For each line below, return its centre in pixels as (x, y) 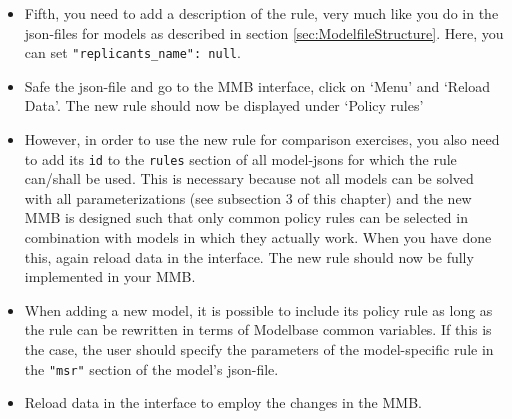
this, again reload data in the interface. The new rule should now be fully (249, 256)
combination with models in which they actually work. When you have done (258, 237)
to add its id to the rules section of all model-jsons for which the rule (240, 158)
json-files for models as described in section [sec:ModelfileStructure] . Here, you (264, 32)
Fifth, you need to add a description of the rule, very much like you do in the (261, 13)
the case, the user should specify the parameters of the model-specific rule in (259, 349)
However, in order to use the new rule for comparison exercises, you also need (262, 139)
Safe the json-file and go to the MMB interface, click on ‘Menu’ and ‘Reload (257, 85)
